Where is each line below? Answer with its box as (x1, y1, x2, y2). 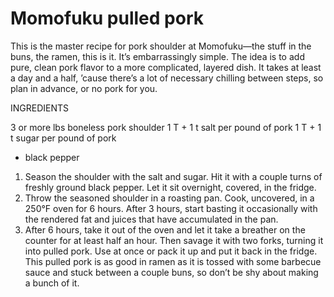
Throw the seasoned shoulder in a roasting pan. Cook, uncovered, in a (24, 192, 315, 204)
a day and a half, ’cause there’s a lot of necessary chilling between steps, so (10, 72, 324, 84)
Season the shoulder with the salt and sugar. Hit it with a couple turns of (24, 170, 323, 182)
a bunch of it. (24, 277, 80, 289)
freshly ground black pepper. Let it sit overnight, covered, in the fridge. (24, 181, 317, 193)
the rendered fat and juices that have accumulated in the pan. (24, 213, 279, 225)
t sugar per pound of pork (10, 132, 117, 144)
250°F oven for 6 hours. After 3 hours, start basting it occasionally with (24, 202, 318, 214)
